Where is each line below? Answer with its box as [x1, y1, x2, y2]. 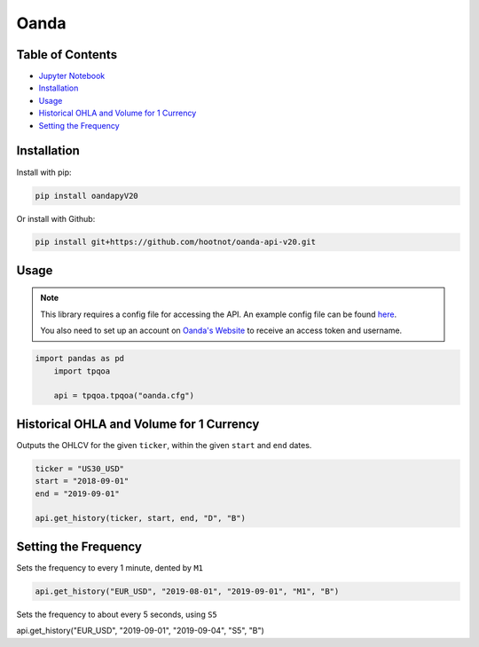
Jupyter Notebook [38, 71, 106, 82]
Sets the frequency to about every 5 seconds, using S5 [16, 609, 217, 619]
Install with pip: [16, 167, 72, 178]
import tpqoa [53, 366, 111, 376]
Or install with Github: [16, 213, 96, 224]
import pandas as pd [35, 353, 124, 364]
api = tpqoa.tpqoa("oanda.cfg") [53, 391, 195, 401]
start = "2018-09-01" [35, 476, 130, 486]
